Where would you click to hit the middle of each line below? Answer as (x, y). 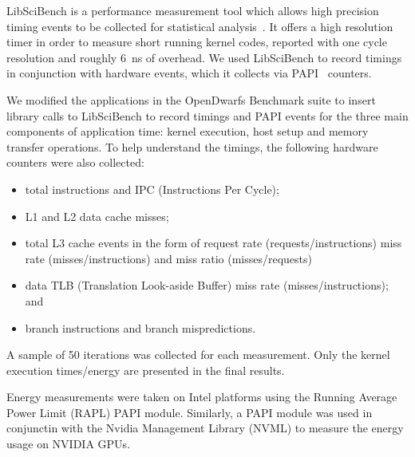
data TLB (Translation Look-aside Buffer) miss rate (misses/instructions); (207, 285)
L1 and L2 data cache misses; (97, 216)
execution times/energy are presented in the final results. (146, 370)
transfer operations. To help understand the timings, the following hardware (192, 146)
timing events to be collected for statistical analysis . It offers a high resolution (200, 26)
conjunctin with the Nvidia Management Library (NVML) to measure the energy (205, 428)
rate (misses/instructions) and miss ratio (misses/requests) (168, 258)
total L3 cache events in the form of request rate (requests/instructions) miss (213, 243)
